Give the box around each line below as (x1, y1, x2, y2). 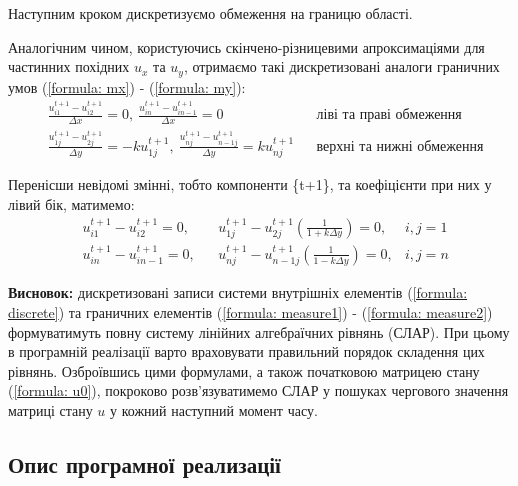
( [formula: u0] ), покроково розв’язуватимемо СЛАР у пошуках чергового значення (8, 380, 509, 401)
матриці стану (8, 399, 93, 420)
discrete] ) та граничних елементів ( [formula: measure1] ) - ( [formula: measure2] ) (8, 301, 493, 322)
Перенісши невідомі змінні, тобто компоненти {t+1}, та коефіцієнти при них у (8, 174, 492, 195)
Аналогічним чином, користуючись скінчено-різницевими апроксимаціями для (8, 36, 485, 57)
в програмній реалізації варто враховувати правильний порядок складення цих (8, 341, 485, 362)
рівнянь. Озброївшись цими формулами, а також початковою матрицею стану (8, 360, 480, 381)
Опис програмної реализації (8, 448, 281, 479)
